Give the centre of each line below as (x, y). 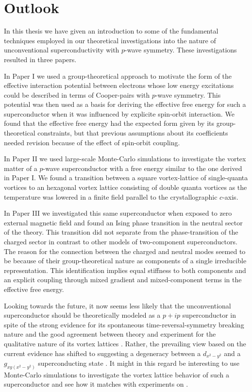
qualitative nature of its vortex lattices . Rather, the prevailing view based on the (125, 343)
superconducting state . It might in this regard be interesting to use (139, 363)
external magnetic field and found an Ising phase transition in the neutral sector (123, 222)
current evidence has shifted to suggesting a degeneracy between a (102, 353)
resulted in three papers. (40, 59)
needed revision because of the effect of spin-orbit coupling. (92, 142)
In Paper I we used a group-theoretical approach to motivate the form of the (118, 76)
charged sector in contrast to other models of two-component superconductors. (121, 241)
